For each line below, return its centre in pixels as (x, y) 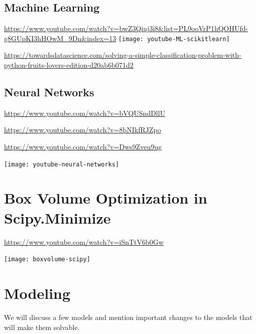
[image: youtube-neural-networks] (62, 164)
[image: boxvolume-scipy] (47, 260)
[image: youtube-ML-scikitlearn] (174, 39)
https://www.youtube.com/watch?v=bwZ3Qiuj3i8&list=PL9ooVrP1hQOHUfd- (126, 28)
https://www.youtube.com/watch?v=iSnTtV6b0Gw (84, 241)
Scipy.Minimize (57, 217)
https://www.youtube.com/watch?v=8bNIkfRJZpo (83, 130)
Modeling (37, 293)
